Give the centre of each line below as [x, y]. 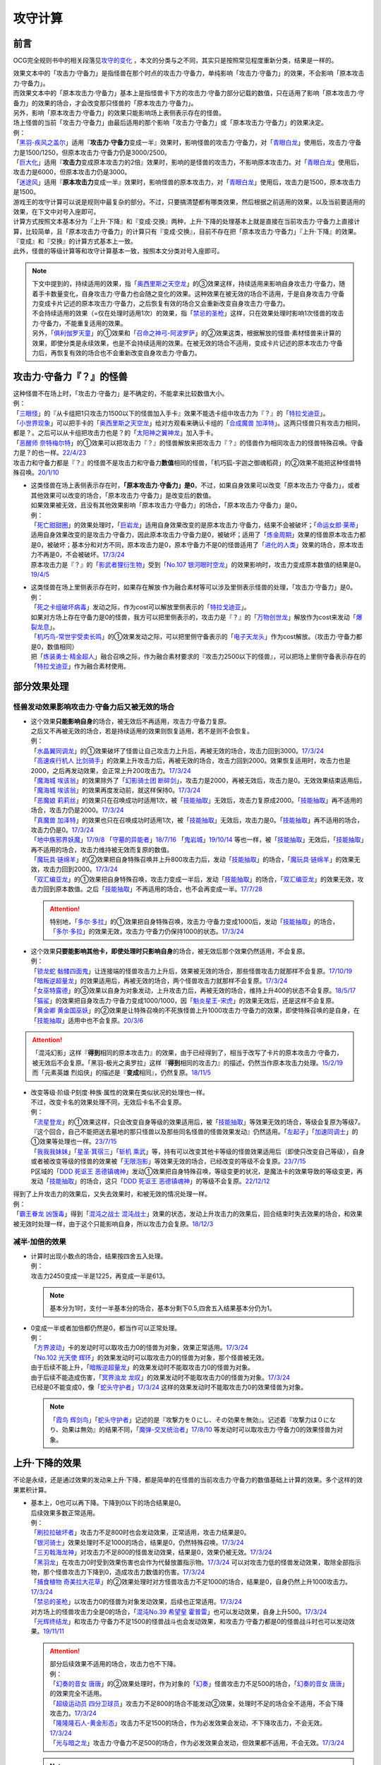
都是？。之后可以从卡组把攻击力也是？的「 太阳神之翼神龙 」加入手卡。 [115, 433]
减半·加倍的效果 [40, 1242]
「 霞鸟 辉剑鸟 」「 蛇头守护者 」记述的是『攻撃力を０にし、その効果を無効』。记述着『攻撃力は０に [189, 1420]
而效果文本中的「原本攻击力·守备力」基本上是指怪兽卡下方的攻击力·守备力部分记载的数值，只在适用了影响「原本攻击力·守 [189, 93]
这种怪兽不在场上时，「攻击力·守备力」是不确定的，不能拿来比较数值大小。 [121, 393]
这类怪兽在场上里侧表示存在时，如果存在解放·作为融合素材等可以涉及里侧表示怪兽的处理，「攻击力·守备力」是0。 [193, 587]
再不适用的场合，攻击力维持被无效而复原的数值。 [102, 849]
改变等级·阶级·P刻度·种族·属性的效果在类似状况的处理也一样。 [120, 1092]
